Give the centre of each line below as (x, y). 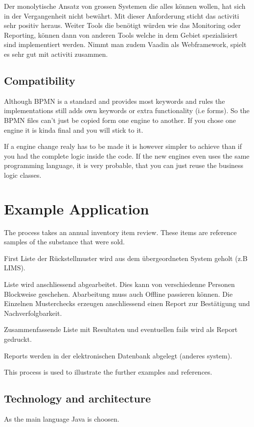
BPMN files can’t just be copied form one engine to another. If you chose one (120, 120)
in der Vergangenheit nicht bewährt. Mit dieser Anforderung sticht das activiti (122, 15)
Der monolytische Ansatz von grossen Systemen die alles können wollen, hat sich (125, 6)
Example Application (77, 208)
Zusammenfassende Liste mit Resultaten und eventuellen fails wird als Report (121, 329)
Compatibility (40, 80)
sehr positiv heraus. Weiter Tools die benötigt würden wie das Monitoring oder (123, 25)
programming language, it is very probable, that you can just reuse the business (124, 165)
